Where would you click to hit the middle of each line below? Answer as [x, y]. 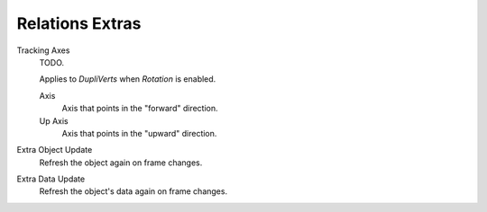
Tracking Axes [43, 50]
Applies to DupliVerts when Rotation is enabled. [128, 79]
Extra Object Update [55, 150]
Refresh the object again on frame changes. [121, 163]
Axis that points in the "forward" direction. [140, 109]
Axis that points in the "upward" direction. [139, 133]
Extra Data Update [51, 179]
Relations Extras [79, 23]
